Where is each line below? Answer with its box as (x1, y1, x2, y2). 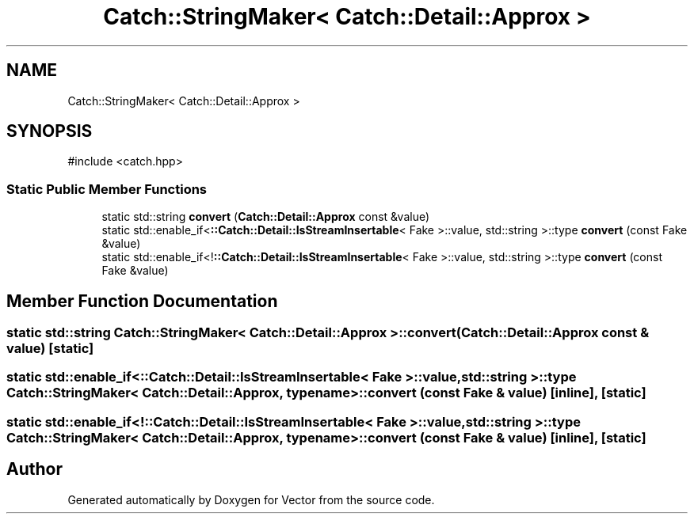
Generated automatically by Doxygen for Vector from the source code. (67, 492, 435, 507)
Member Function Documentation (6, 290, 278, 311)
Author (6, 459, 63, 480)
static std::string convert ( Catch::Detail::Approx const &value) (101, 210, 430, 224)
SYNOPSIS (6, 121, 93, 142)
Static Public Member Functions (6, 180, 208, 197)
